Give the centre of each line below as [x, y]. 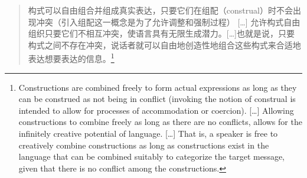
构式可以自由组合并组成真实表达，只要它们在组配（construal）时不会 [160, 10]
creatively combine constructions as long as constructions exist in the [144, 145]
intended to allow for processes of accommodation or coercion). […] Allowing [156, 110]
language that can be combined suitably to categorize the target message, [152, 156]
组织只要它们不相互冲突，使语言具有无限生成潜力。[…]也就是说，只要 [161, 33]
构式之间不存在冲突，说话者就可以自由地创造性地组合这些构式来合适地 [164, 44]
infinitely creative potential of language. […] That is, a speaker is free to [148, 133]
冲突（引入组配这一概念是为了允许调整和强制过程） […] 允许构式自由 [168, 22]
